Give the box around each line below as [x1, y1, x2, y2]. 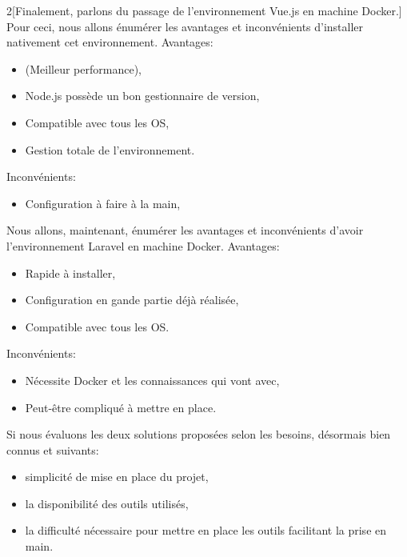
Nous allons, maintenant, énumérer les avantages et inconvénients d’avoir [6, 222, 364, 238]
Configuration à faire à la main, [25, 194, 181, 211]
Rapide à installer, [25, 264, 116, 281]
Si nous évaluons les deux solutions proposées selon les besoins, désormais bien [6, 426, 391, 443]
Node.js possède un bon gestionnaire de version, [25, 87, 260, 104]
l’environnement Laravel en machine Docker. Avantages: [6, 237, 280, 254]
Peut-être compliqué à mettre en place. [25, 399, 217, 415]
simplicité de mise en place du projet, [25, 468, 209, 485]
